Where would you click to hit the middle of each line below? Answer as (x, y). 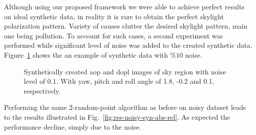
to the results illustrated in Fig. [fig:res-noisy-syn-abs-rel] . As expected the (117, 117)
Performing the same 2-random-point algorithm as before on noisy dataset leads (125, 107)
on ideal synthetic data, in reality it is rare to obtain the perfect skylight (114, 16)
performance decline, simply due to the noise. (73, 126)
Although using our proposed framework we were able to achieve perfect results (124, 6)
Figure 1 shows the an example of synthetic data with (86, 54)
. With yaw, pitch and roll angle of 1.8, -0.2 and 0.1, (135, 81)
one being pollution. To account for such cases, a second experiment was (113, 35)
